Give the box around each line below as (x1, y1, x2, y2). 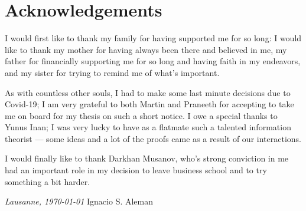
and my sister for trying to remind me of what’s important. (5, 66, 220, 78)
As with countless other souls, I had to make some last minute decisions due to (5, 86, 291, 98)
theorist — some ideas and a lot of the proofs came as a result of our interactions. (5, 132, 301, 144)
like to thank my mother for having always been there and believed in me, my (5, 43, 287, 55)
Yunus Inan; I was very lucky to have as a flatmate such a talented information (5, 121, 291, 133)
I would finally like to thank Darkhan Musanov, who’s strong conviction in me (5, 152, 289, 164)
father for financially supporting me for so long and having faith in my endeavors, (5, 55, 301, 67)
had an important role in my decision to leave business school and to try (5, 164, 267, 176)
